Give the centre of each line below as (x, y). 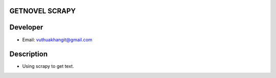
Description (29, 54)
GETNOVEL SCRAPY (43, 11)
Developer (26, 27)
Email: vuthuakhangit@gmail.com (57, 40)
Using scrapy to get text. (48, 66)
